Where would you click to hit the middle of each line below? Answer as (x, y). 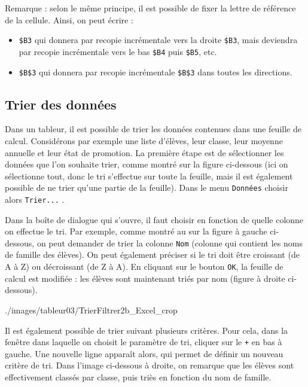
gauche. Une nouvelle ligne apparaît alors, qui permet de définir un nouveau (144, 353)
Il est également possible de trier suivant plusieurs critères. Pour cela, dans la (147, 330)
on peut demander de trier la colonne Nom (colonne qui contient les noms (170, 243)
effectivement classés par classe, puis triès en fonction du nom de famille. (138, 377)
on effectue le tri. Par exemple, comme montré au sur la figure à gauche (136, 231)
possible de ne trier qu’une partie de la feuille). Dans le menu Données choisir (147, 188)
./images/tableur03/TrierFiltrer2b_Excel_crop (91, 310)
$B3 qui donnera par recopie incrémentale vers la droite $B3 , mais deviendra (158, 40)
